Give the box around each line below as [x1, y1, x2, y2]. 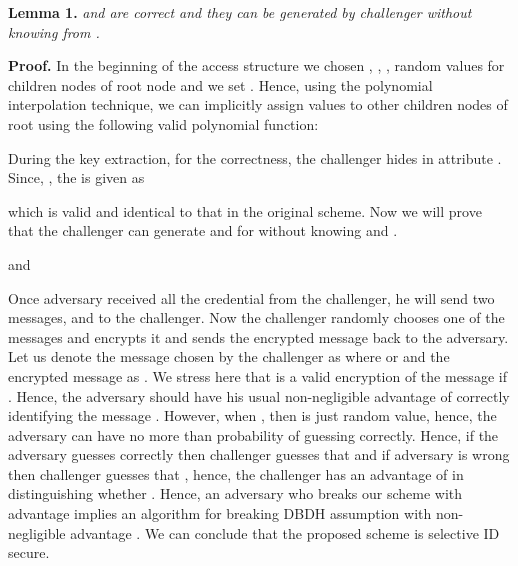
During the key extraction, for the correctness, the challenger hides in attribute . [8, 147, 502, 168]
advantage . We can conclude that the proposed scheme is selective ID [70, 522, 500, 543]
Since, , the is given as [8, 167, 145, 188]
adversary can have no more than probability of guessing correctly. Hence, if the [8, 424, 499, 445]
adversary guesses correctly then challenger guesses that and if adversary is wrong [8, 444, 510, 465]
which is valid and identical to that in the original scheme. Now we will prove [8, 200, 482, 221]
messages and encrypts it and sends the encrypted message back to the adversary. [8, 326, 509, 347]
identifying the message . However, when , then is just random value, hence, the [8, 405, 497, 426]
